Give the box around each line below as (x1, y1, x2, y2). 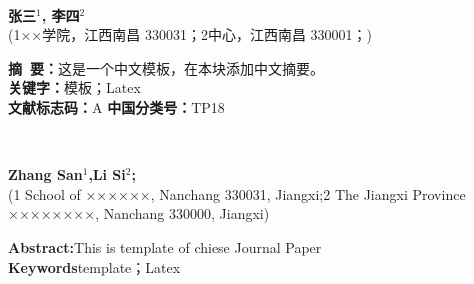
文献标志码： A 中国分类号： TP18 (8, 96, 225, 117)
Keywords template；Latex (8, 256, 181, 277)
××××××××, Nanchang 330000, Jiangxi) (8, 203, 270, 224)
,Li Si (88, 164, 126, 185)
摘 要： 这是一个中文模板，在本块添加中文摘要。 (8, 57, 325, 78)
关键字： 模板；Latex (8, 77, 141, 98)
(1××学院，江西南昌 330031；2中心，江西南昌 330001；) (8, 24, 372, 45)
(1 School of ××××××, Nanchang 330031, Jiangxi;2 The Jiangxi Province (8, 183, 466, 204)
